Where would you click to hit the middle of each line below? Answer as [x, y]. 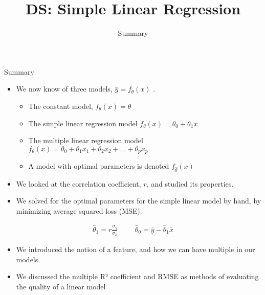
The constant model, [61, 106]
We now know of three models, [64, 89]
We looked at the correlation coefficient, [79, 183]
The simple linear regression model [83, 123]
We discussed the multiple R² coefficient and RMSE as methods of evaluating [137, 276]
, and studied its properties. [190, 183]
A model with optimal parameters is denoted [99, 166]
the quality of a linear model [61, 286]
